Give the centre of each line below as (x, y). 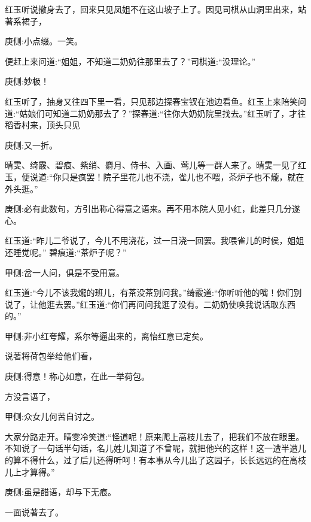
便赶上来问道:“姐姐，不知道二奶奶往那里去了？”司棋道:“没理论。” (130, 61)
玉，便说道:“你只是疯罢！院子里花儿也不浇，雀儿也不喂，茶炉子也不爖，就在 (155, 176)
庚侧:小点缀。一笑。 (44, 41)
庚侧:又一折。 (31, 145)
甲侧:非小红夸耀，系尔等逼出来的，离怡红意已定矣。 (106, 336)
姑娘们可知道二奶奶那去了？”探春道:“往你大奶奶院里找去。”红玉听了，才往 (163, 113)
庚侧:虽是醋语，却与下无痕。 (60, 492)
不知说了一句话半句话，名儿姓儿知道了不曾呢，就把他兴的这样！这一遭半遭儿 (155, 448)
